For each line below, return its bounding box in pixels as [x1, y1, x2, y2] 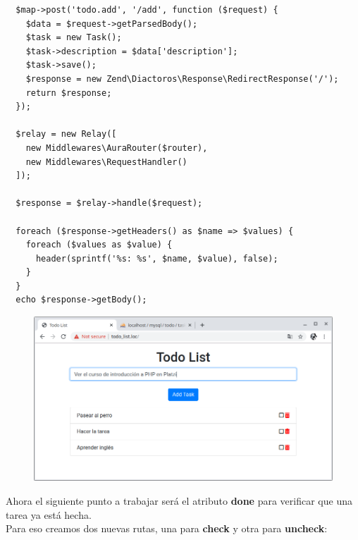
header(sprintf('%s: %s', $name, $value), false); [35, 253, 278, 264]
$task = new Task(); [25, 32, 122, 43]
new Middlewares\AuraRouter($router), [25, 142, 208, 153]
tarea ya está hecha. [6, 507, 92, 522]
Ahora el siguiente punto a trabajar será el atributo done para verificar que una [6, 493, 352, 508]
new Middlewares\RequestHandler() [25, 157, 187, 167]
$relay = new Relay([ [16, 129, 117, 140]
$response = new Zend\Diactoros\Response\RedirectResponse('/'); [25, 73, 339, 84]
